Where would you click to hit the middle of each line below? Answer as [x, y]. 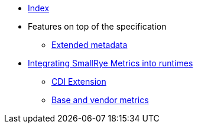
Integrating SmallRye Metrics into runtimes [111, 63]
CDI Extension [79, 81]
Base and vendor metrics [100, 100]
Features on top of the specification [97, 26]
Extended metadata [90, 45]
